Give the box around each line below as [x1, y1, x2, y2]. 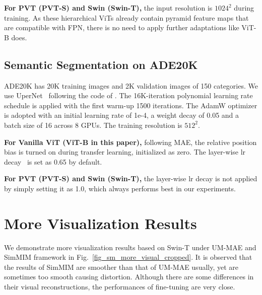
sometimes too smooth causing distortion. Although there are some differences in [4, 271, 254, 282]
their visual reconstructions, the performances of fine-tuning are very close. [4, 281, 235, 292]
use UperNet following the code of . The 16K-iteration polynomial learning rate [4, 90, 253, 101]
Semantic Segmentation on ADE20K [4, 56, 198, 72]
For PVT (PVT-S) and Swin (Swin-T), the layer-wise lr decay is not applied [4, 173, 257, 184]
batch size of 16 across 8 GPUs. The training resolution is [4, 119, 182, 130]
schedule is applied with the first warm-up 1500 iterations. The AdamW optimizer [4, 100, 257, 110]
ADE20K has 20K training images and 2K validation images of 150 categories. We [4, 80, 258, 91]
